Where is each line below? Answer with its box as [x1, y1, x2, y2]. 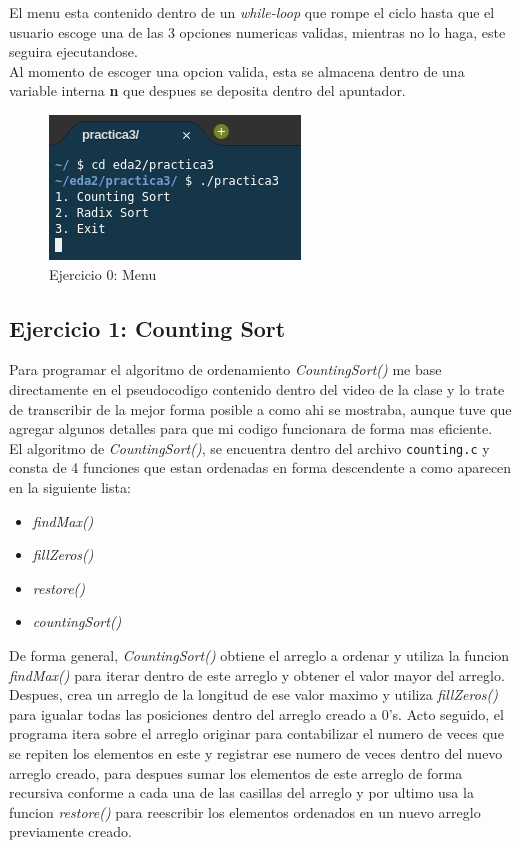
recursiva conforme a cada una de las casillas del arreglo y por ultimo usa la [9, 782, 474, 803]
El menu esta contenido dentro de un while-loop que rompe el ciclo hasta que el [9, 2, 495, 22]
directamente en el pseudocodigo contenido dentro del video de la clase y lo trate [9, 378, 505, 399]
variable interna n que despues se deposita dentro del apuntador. [9, 80, 406, 101]
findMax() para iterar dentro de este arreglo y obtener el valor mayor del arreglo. [9, 664, 505, 685]
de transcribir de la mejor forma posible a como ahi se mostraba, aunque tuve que [9, 398, 512, 419]
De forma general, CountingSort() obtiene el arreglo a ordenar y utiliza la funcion [9, 644, 510, 665]
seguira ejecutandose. [9, 41, 138, 62]
